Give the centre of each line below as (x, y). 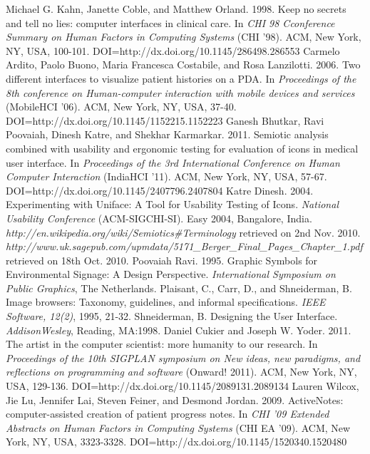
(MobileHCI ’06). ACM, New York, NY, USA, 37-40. (121, 107)
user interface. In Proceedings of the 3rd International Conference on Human (173, 162)
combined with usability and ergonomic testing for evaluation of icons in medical (182, 148)
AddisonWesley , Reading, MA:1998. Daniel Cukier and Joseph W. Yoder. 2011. (179, 330)
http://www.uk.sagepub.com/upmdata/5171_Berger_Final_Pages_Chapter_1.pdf (184, 246)
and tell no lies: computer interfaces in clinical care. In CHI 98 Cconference (170, 22)
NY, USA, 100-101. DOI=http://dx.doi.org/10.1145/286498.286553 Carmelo (173, 50)
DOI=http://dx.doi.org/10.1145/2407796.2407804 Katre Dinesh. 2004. (160, 190)
